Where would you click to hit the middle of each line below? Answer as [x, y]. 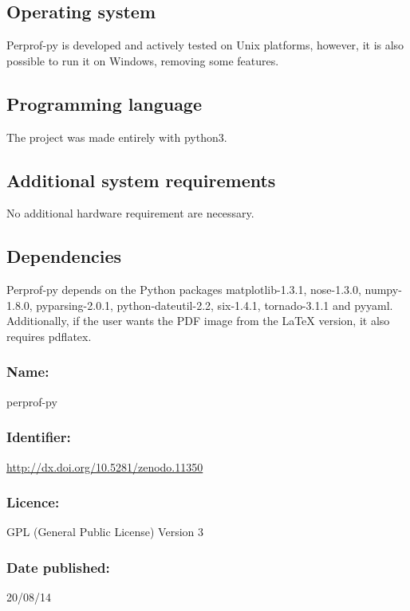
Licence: [33, 502]
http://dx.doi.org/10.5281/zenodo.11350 [105, 466]
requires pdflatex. [49, 336]
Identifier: [39, 437]
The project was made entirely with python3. [117, 137]
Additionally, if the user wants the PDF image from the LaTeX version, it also [198, 321]
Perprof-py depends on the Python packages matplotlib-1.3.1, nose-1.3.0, [184, 290]
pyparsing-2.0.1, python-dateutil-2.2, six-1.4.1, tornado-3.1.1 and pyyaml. [215, 305]
